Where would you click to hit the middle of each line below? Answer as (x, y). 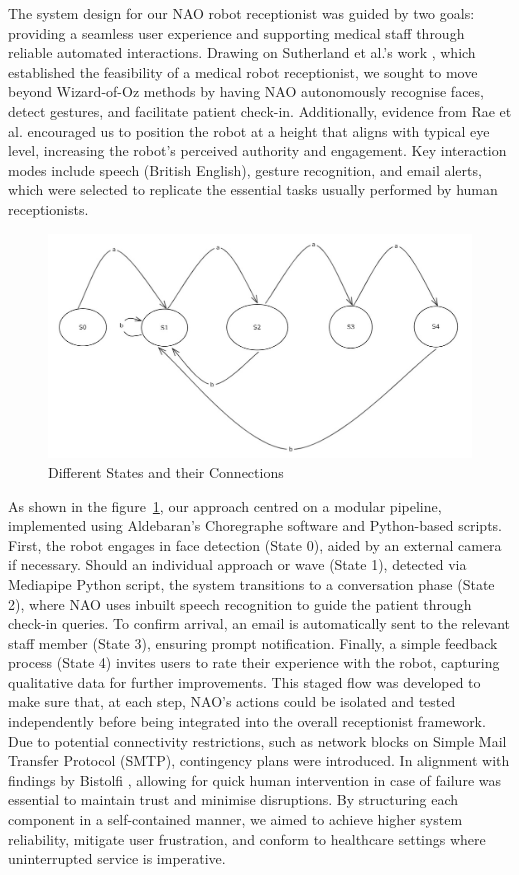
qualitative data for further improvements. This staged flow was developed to (244, 681)
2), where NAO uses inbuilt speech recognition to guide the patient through (240, 603)
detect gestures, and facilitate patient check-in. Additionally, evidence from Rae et (260, 110)
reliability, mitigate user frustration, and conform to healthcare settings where (247, 838)
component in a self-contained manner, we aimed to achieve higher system (235, 819)
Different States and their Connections (166, 471)
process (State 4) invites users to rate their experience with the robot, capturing (254, 662)
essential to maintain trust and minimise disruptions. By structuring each (233, 799)
